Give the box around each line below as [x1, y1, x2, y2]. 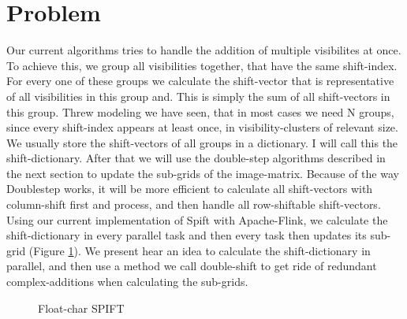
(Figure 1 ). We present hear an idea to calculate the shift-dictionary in [28, 242, 371, 258]
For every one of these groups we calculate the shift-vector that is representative [6, 72, 394, 89]
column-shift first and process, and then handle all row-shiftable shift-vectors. [6, 196, 381, 213]
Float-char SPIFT [38, 299, 125, 316]
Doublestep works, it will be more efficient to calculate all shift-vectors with [6, 180, 373, 197]
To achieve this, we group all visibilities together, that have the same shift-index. [6, 57, 398, 73]
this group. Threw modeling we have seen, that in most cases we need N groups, [6, 103, 394, 120]
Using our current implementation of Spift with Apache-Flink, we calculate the [6, 211, 388, 228]
